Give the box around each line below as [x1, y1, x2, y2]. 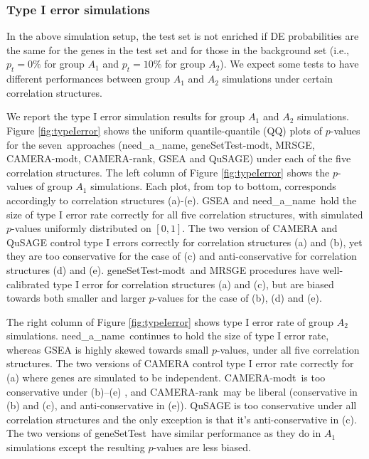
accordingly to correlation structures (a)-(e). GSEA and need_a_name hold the [6, 192, 357, 207]
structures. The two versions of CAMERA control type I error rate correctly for [6, 356, 354, 371]
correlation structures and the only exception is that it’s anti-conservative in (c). [6, 411, 357, 426]
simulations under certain [222, 71, 333, 86]
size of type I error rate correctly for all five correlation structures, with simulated [6, 206, 363, 221]
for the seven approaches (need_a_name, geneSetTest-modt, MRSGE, [6, 137, 315, 152]
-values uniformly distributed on [11, 221, 151, 236]
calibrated [6, 276, 50, 291]
